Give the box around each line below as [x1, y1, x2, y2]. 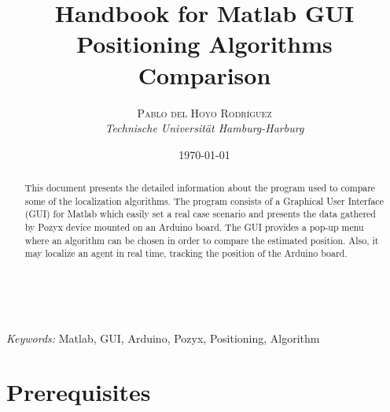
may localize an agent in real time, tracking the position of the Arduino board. [24, 247, 348, 260]
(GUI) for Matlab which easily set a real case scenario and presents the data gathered [24, 207, 376, 221]
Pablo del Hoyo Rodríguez [137, 104, 272, 121]
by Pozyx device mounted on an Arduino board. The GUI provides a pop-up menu [24, 221, 364, 234]
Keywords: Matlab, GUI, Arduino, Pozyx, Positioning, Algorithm [6, 329, 320, 346]
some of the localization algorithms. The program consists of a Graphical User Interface [24, 194, 384, 207]
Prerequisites [6, 376, 151, 408]
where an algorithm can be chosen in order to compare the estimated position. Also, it [24, 233, 379, 247]
